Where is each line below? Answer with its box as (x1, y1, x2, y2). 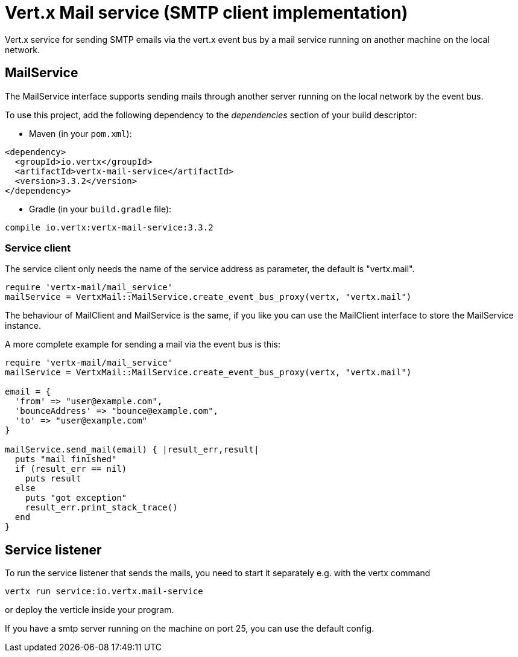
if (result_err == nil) (14, 464, 127, 474)
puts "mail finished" (14, 454, 117, 465)
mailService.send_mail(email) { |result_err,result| (5, 445, 259, 455)
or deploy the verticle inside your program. (5, 605, 174, 615)
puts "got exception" (25, 493, 127, 503)
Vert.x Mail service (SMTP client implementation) (5, 2, 408, 23)
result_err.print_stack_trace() (25, 503, 178, 513)
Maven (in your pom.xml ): (29, 128, 132, 139)
